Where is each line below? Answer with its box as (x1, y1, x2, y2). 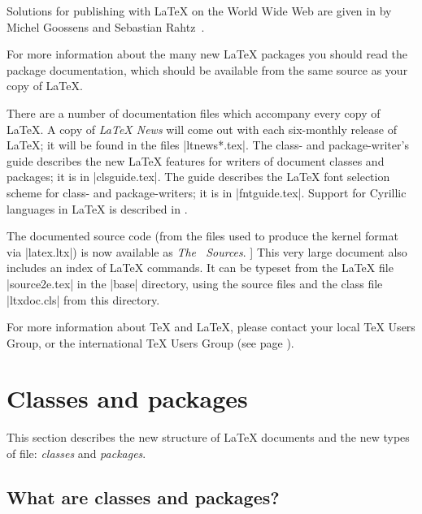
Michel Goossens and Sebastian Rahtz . (7, 18, 205, 35)
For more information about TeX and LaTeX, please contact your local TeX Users (7, 318, 415, 335)
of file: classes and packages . (7, 445, 146, 461)
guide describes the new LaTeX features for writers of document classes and (7, 152, 385, 169)
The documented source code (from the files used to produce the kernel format (7, 227, 398, 244)
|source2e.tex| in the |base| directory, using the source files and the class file (7, 274, 383, 292)
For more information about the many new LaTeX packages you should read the (7, 45, 408, 63)
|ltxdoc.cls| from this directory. (7, 291, 160, 308)
